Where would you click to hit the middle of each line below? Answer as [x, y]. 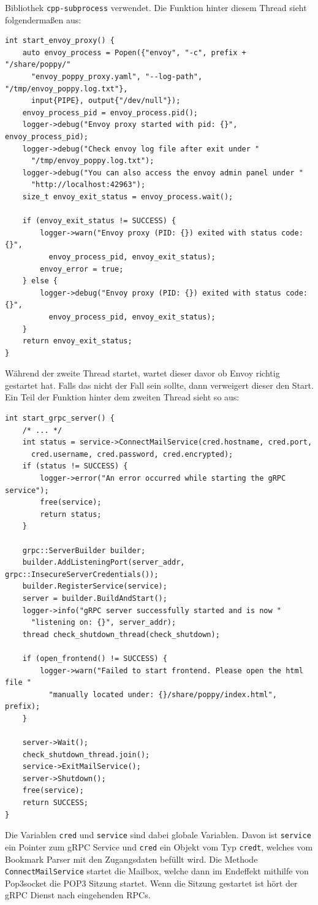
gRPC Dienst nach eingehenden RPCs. [78, 895]
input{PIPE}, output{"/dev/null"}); [106, 101]
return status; [71, 514]
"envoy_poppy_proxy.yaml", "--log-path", [117, 77]
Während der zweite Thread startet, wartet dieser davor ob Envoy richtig [142, 373]
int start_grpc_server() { [60, 418]
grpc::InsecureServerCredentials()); [82, 574]
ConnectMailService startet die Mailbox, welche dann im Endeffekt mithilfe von [157, 871]
